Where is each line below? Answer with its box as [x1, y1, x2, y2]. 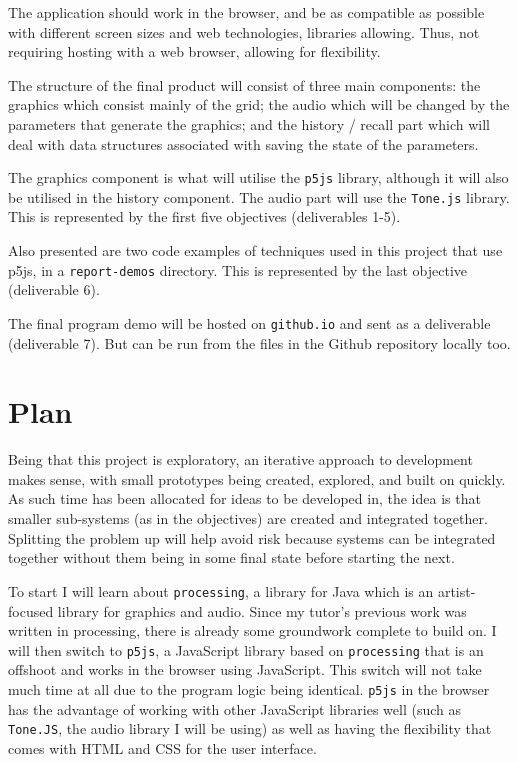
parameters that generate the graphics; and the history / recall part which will [8, 113, 490, 134]
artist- [437, 580, 476, 601]
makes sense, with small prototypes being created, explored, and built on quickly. [8, 468, 506, 489]
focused [8, 600, 54, 621]
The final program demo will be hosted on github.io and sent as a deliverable [8, 312, 491, 333]
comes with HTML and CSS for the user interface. [8, 737, 317, 758]
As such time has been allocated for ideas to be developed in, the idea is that [8, 488, 481, 509]
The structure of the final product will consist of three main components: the [8, 74, 481, 95]
